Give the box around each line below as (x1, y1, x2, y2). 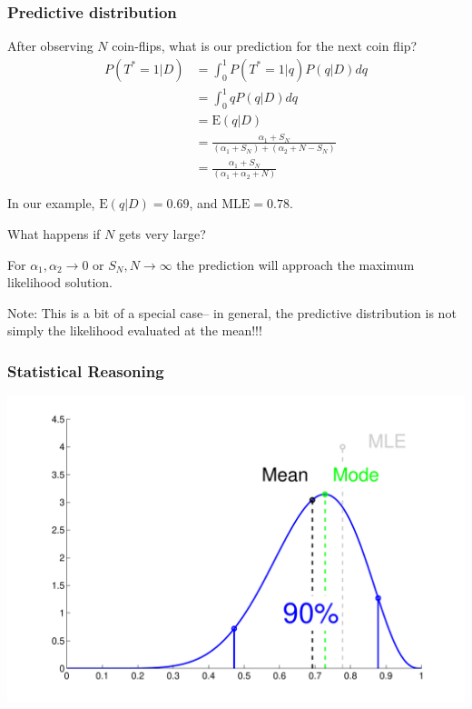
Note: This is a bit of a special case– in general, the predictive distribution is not (7, 303, 457, 322)
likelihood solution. (7, 273, 113, 292)
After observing (7, 36, 93, 55)
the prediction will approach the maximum (176, 255, 415, 274)
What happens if (7, 224, 101, 243)
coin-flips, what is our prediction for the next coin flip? (112, 36, 418, 55)
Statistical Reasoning (7, 359, 164, 382)
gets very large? (118, 224, 206, 243)
